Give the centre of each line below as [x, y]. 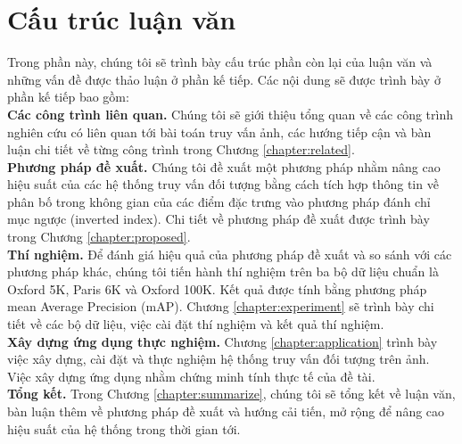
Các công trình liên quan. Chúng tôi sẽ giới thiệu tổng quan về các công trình [231, 114]
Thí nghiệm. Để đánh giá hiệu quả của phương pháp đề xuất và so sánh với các [230, 254]
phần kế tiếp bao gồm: [68, 97]
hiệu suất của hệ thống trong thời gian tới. [124, 428]
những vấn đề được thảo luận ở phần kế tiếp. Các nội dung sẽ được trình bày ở [224, 79]
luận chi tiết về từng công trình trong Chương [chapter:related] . [181, 149]
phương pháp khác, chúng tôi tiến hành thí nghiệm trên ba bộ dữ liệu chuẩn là [223, 271]
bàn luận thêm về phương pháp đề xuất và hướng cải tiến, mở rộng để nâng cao [226, 411]
